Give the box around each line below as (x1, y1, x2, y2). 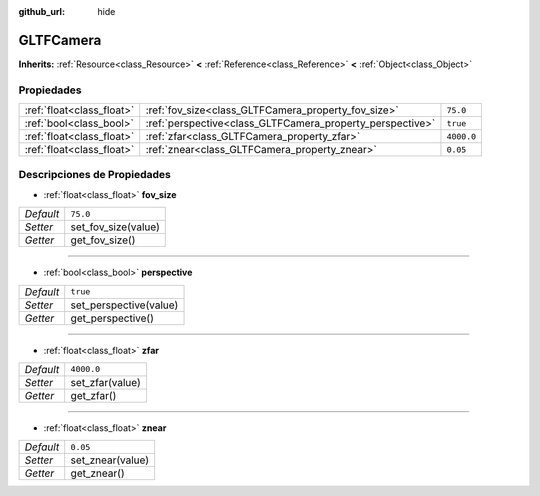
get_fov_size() (70, 233, 136, 247)
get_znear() (70, 466, 125, 480)
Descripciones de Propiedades (18, 168, 172, 182)
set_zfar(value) (70, 375, 141, 389)
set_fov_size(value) (70, 220, 160, 234)
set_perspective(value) (70, 298, 179, 312)
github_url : (18, 6, 65, 17)
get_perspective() (70, 311, 154, 325)
